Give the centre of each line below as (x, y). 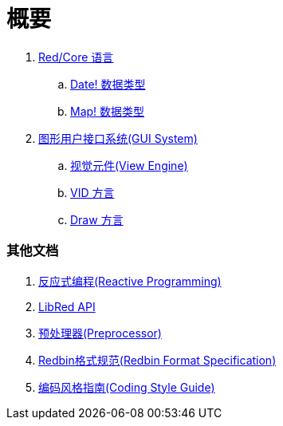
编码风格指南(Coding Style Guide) (127, 387)
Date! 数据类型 (108, 84)
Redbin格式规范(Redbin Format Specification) (157, 360)
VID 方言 (92, 192)
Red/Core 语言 (76, 57)
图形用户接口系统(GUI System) (118, 138)
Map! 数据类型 (108, 111)
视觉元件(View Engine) (129, 165)
